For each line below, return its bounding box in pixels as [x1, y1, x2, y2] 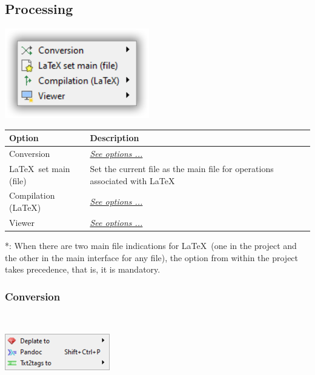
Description [90, 131, 139, 144]
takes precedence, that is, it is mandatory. [5, 263, 161, 276]
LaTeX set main [9, 162, 70, 174]
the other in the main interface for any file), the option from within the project [5, 251, 299, 264]
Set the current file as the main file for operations [90, 162, 274, 174]
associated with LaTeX [90, 174, 175, 187]
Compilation [9, 189, 55, 202]
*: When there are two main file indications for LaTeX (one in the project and [5, 239, 297, 251]
